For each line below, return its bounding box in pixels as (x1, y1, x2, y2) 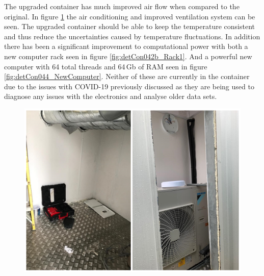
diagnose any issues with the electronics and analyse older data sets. (4, 91, 217, 102)
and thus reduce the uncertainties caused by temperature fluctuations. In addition (4, 31, 260, 41)
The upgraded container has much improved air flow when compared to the (4, 1, 240, 11)
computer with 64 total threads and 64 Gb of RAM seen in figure (4, 61, 207, 71)
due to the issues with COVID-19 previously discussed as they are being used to (4, 81, 254, 91)
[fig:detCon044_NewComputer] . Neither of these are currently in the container (4, 71, 250, 82)
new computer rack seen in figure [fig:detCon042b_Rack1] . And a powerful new (4, 51, 252, 61)
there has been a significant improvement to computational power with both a (4, 41, 248, 52)
